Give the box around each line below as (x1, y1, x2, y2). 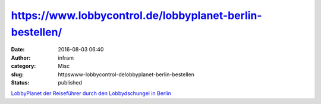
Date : (11, 46, 25, 53)
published (58, 79, 83, 86)
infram (58, 54, 74, 61)
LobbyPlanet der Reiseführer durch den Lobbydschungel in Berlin (11, 90, 172, 97)
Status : (11, 79, 30, 86)
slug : (11, 71, 24, 78)
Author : (11, 54, 31, 61)
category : (11, 63, 36, 70)
